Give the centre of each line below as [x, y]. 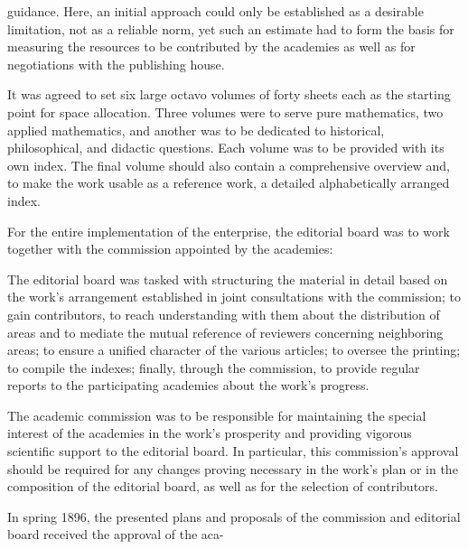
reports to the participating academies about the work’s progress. [188, 385]
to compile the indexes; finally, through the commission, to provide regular [214, 367]
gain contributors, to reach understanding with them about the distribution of [224, 314]
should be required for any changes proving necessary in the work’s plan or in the [233, 468]
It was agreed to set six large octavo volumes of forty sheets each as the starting [229, 94]
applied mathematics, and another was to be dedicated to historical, [196, 130]
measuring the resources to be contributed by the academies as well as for [211, 47]
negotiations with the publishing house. [116, 64]
